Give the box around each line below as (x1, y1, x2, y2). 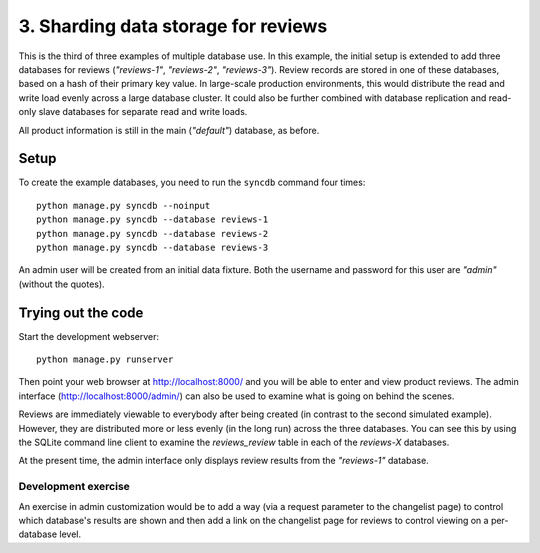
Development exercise (18, 480, 130, 494)
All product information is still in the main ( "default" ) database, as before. (18, 124, 320, 136)
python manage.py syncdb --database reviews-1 (36, 214, 269, 225)
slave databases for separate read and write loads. (38, 106, 248, 118)
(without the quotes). (18, 278, 105, 290)
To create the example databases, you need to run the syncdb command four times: (18, 176, 366, 189)
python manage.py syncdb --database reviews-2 (36, 228, 269, 239)
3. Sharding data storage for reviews (18, 15, 328, 37)
